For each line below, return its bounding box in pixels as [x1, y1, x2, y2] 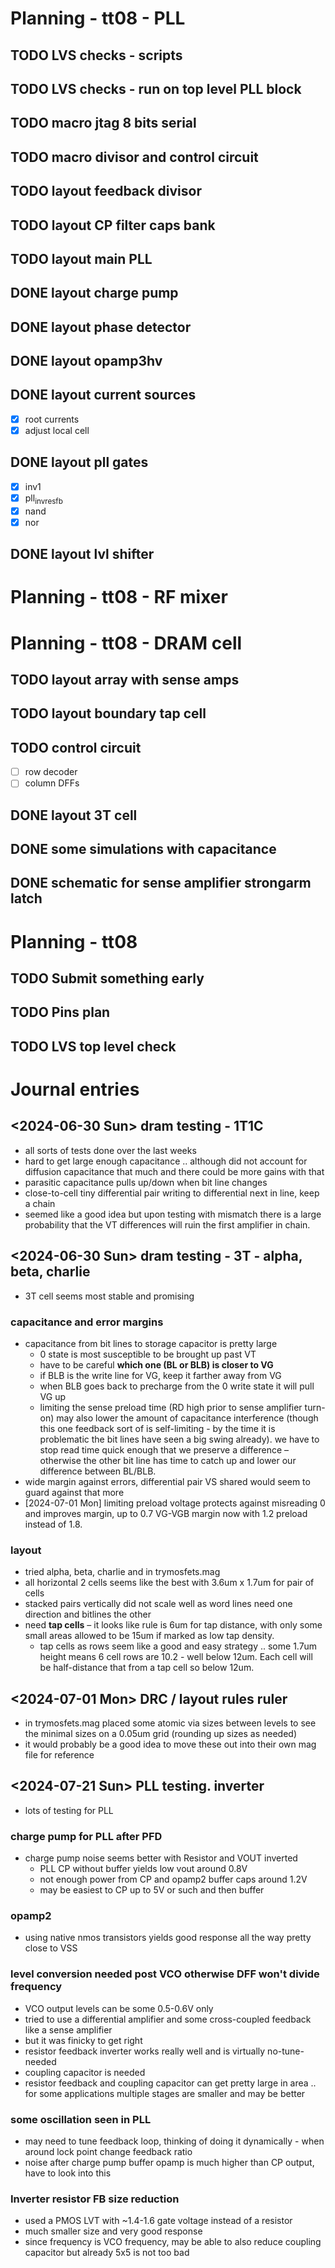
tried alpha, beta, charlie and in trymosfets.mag [24, 1566, 221, 1578]
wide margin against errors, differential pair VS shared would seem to [24, 1475, 311, 1487]
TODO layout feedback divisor [10, 183, 202, 200]
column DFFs [24, 777, 80, 789]
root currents [24, 413, 80, 425]
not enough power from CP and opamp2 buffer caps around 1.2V [39, 1873, 308, 1886]
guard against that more [24, 1486, 125, 1498]
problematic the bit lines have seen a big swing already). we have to [39, 1433, 320, 1445]
